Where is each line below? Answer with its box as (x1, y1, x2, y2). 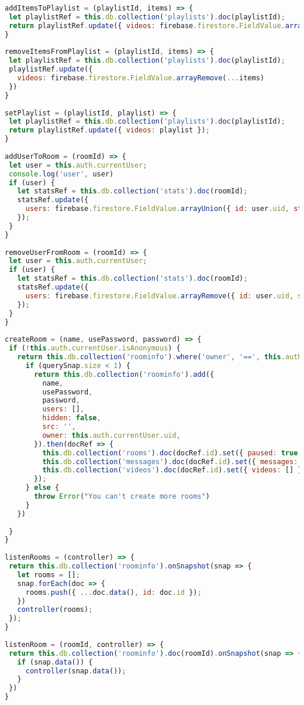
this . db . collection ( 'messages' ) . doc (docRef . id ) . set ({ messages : (42, 457, 298, 466)
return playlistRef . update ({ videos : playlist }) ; (9, 126, 210, 135)
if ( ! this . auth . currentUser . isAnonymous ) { (9, 344, 181, 353)
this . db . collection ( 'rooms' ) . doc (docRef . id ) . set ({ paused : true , (42, 448, 302, 457)
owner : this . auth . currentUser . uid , (42, 431, 181, 440)
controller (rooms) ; (17, 605, 93, 614)
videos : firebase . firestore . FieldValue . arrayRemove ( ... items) (17, 74, 264, 82)
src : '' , (42, 423, 76, 431)
